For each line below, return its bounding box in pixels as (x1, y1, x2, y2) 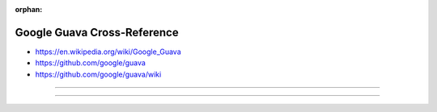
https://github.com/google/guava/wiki (35, 69, 162, 79)
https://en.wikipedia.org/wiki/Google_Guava (35, 47, 181, 56)
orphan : (15, 5, 43, 14)
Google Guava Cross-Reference (15, 25, 179, 39)
